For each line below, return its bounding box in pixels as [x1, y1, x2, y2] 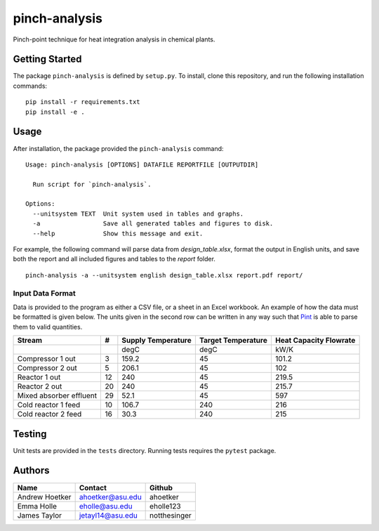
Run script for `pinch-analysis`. [32, 180, 152, 188]
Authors [13, 464, 50, 477]
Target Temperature [199, 336, 268, 346]
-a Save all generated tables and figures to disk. [32, 220, 274, 228]
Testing [13, 428, 47, 440]
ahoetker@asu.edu [79, 492, 142, 501]
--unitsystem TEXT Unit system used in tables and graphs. [32, 209, 244, 218]
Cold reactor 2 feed [17, 409, 82, 419]
